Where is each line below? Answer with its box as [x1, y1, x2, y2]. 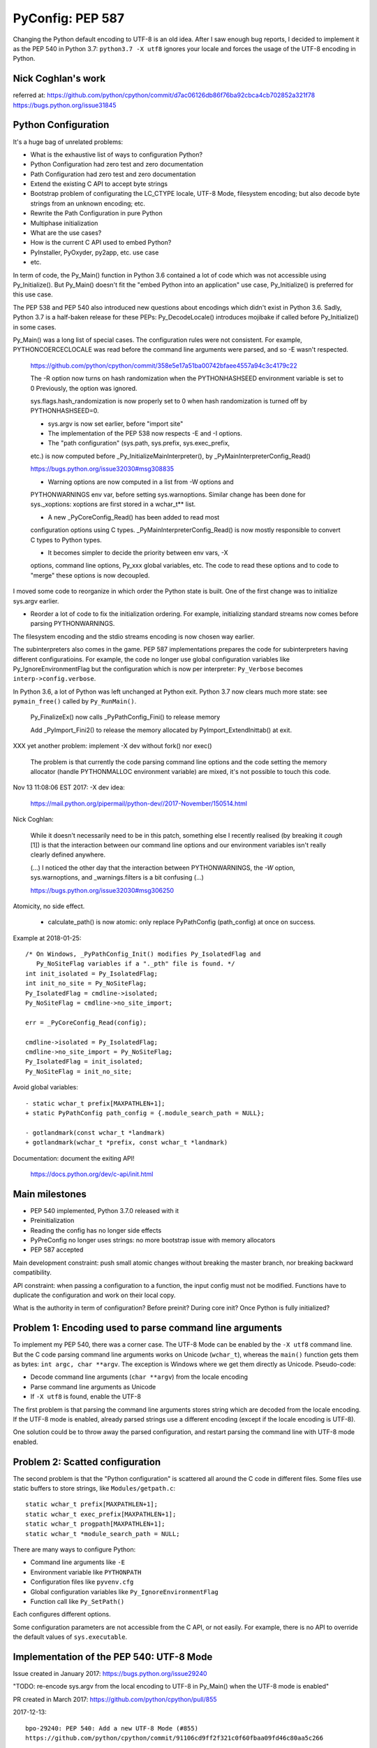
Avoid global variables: [13, 1083, 78, 1091]
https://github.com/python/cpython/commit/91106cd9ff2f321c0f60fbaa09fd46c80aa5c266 [25, 1734, 324, 1742]
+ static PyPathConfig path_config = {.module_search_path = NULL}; [25, 1109, 265, 1117]
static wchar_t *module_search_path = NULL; [25, 1530, 181, 1538]
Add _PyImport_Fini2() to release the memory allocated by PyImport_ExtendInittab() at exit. [30, 726, 293, 734]
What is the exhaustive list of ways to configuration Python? [30, 150, 202, 159]
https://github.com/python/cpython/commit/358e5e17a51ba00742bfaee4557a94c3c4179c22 [30, 361, 297, 370]
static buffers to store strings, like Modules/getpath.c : [13, 1484, 176, 1493]
